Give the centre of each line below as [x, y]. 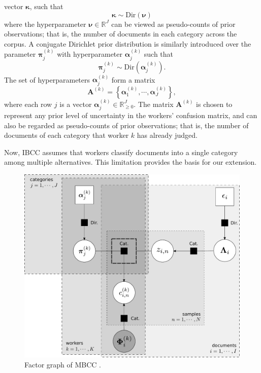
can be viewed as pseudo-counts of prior [173, 24]
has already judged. [167, 135]
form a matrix [133, 79]
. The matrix [154, 104]
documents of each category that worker [67, 135]
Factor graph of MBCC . [63, 364]
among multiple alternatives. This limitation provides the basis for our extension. [130, 162]
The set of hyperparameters [47, 79]
